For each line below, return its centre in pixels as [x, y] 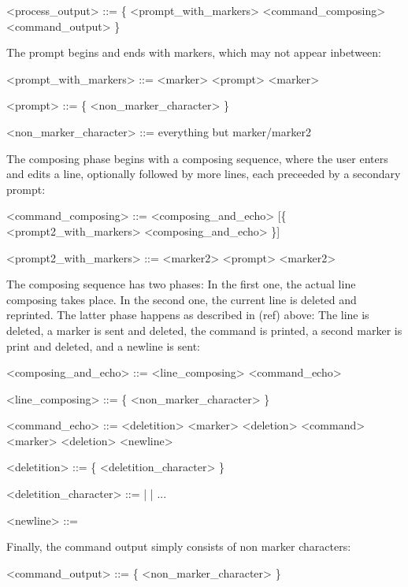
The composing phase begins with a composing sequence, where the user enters [197, 158]
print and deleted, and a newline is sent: [103, 346]
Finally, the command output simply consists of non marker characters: [179, 546]
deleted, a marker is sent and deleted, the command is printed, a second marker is [204, 330]
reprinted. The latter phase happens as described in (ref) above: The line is [188, 315]
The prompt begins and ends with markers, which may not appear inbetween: [194, 52]
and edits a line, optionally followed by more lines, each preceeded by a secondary [204, 174]
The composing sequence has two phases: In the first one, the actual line [181, 284]
